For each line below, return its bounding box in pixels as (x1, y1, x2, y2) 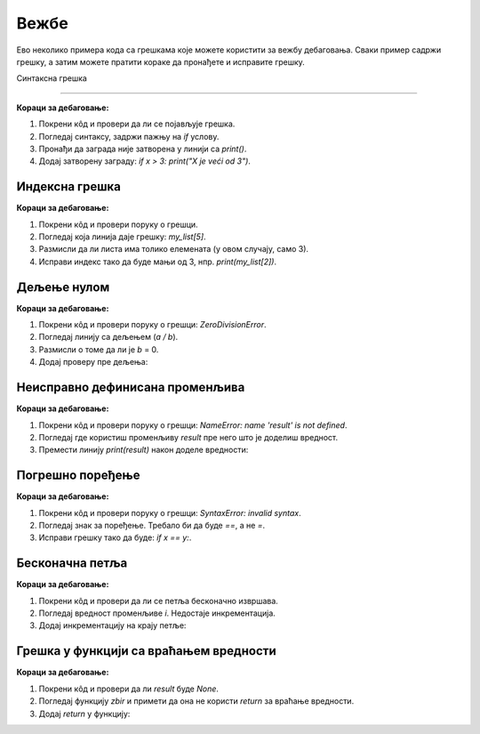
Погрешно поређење (16, 468, 140, 483)
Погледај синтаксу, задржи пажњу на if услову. (38, 131, 220, 141)
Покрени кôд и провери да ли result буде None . (38, 683, 220, 694)
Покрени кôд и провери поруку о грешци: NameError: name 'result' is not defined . (38, 419, 348, 431)
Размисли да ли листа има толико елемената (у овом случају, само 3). (38, 244, 309, 254)
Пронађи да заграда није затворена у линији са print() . (38, 143, 247, 154)
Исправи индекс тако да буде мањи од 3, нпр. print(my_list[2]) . (38, 256, 277, 267)
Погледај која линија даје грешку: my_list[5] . (38, 231, 206, 242)
